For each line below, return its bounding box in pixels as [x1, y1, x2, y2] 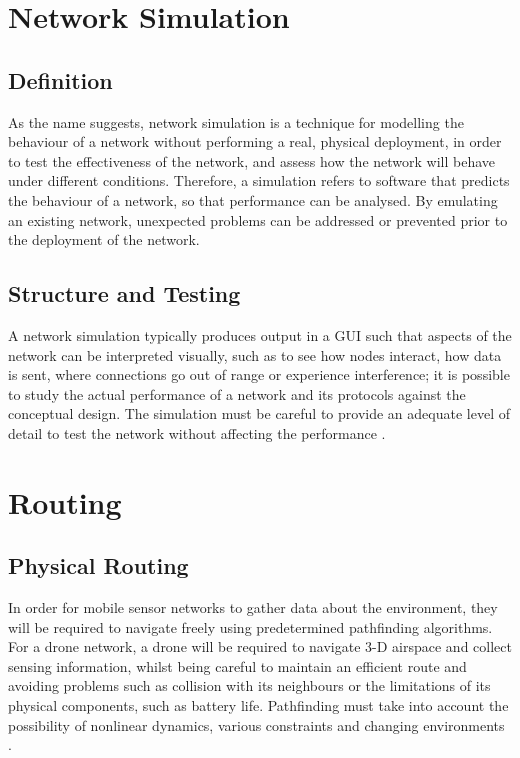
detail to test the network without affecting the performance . [8, 422, 386, 443]
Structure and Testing [8, 278, 241, 309]
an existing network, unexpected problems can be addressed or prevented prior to [8, 209, 508, 230]
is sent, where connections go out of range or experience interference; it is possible [8, 364, 510, 385]
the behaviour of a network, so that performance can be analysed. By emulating [8, 189, 498, 210]
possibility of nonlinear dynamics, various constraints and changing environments [8, 714, 505, 735]
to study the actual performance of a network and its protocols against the [8, 383, 466, 404]
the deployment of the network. [8, 229, 200, 250]
